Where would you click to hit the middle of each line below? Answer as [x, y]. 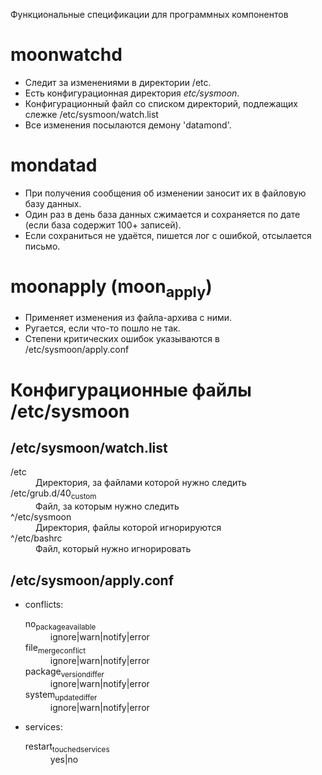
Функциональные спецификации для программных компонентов [149, 14]
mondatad [54, 165]
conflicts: [44, 605]
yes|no [64, 759]
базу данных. [53, 203]
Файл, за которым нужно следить [107, 506]
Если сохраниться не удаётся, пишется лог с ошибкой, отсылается [168, 235]
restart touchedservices [67, 747]
